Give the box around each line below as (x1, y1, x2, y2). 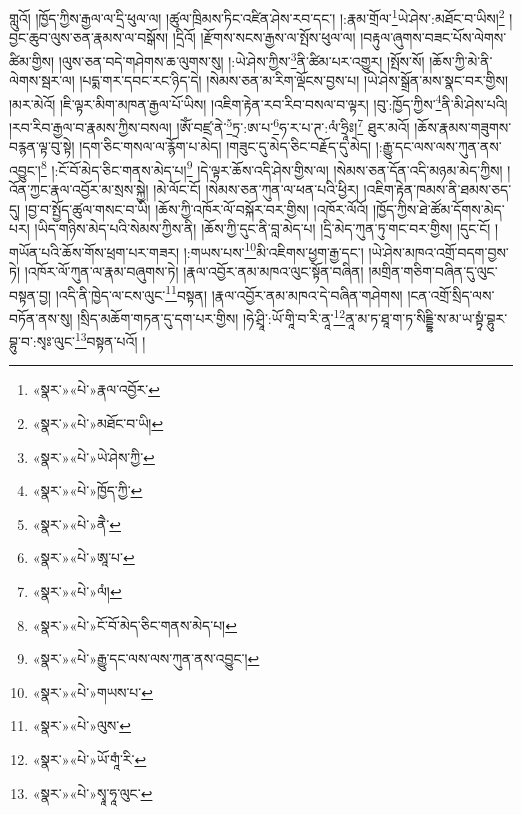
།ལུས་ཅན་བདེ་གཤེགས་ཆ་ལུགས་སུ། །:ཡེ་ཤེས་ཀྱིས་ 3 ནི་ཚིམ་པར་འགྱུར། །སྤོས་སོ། (58, 47, 425, 71)
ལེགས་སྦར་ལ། (9, 70, 75, 91)
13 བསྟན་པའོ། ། (74, 328, 146, 351)
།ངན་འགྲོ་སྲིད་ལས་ (407, 284, 495, 305)
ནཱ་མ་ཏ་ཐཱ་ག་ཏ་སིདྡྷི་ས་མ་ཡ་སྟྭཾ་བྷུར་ (345, 307, 508, 328)
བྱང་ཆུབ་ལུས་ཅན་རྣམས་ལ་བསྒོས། (9, 27, 169, 48)
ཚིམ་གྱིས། (9, 50, 55, 71)
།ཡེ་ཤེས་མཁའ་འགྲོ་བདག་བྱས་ (368, 241, 509, 262)
